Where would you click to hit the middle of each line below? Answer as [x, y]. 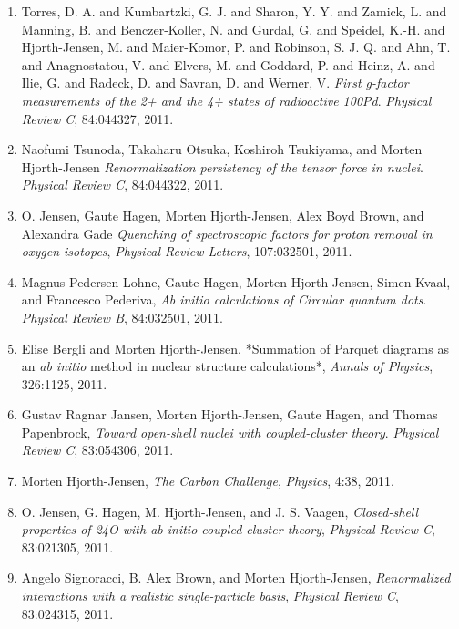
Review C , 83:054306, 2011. [97, 450]
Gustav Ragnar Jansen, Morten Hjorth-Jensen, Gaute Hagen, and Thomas [229, 414]
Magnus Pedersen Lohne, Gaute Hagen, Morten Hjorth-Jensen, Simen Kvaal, [236, 281]
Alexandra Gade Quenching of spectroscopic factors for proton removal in [227, 233]
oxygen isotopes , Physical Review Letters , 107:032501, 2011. [187, 251]
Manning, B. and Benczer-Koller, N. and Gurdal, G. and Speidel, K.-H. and [233, 29]
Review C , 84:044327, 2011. [97, 118]
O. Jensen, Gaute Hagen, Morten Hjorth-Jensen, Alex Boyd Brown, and [223, 215]
